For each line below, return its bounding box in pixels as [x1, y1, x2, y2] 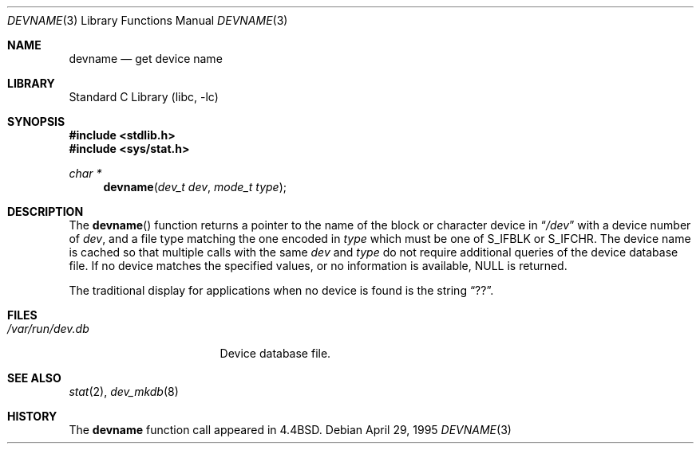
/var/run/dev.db [7, 322, 89, 335]
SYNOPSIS [7, 115, 65, 128]
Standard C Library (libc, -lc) [69, 90, 219, 104]
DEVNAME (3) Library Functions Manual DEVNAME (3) [7, 14, 288, 27]
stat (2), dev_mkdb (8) [69, 385, 179, 398]
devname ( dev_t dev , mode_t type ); [103, 180, 287, 194]
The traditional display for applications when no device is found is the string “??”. [69, 284, 494, 297]
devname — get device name [69, 52, 223, 65]
